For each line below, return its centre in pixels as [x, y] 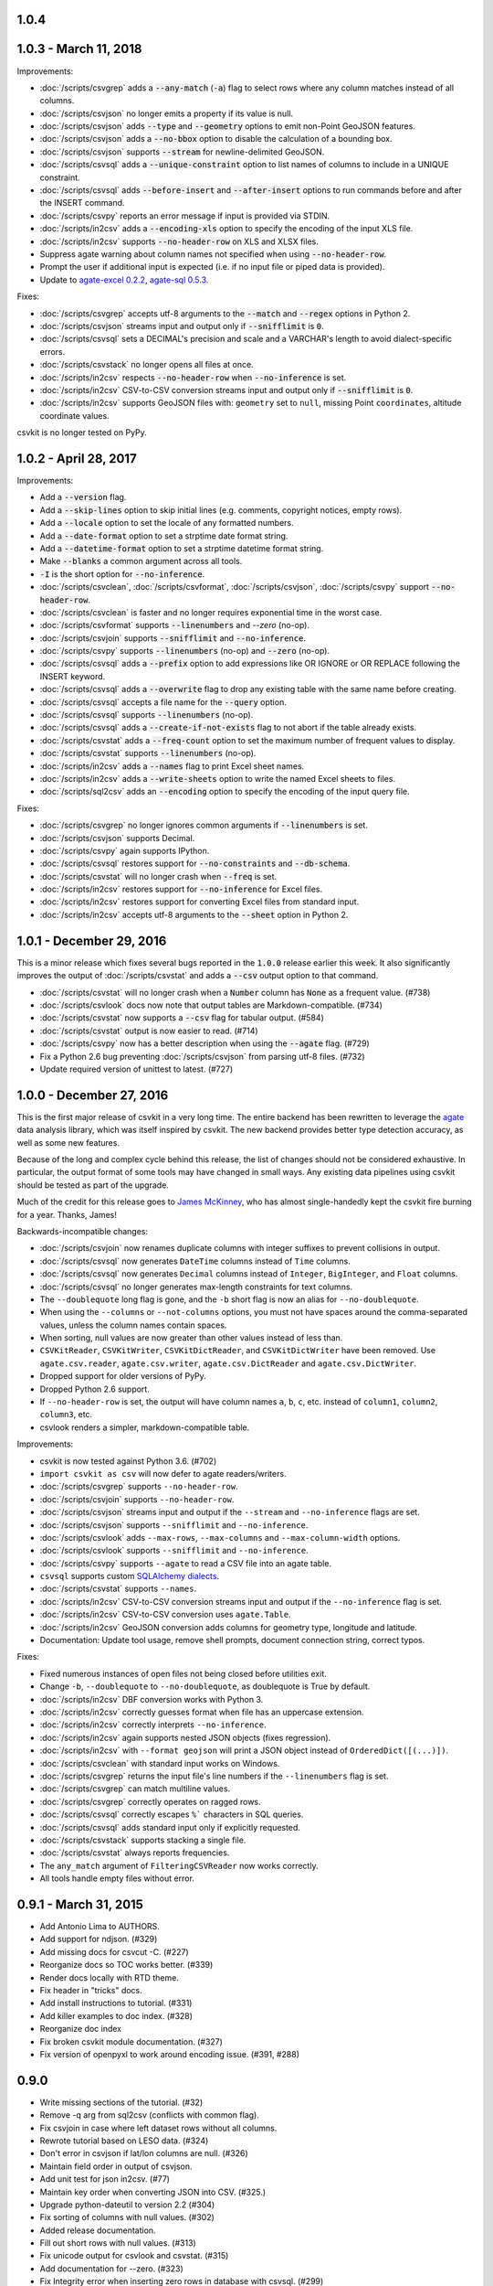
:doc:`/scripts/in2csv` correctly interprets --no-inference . [153, 1725]
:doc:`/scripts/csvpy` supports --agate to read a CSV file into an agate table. [186, 1563]
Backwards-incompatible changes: [82, 1231]
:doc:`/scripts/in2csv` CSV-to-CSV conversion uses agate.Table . [165, 1615]
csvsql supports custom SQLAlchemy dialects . [129, 1576]
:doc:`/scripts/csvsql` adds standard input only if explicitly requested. [170, 1827]
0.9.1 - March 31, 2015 [80, 1904]
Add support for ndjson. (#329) [99, 1939]
